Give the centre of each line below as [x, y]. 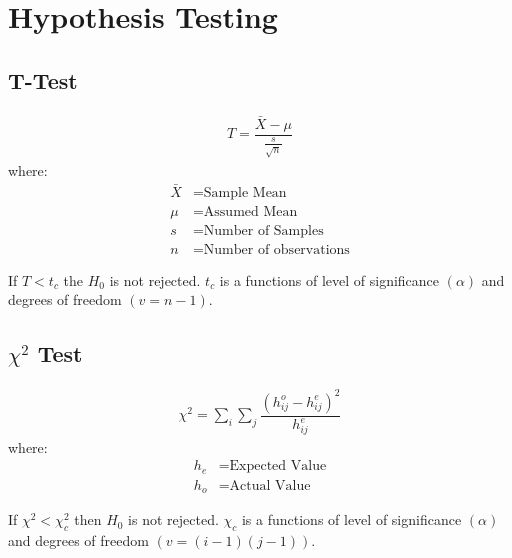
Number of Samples [263, 230]
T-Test [43, 79]
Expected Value [278, 466]
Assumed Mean [250, 211]
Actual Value [270, 485]
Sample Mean [245, 192]
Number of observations [276, 249]
